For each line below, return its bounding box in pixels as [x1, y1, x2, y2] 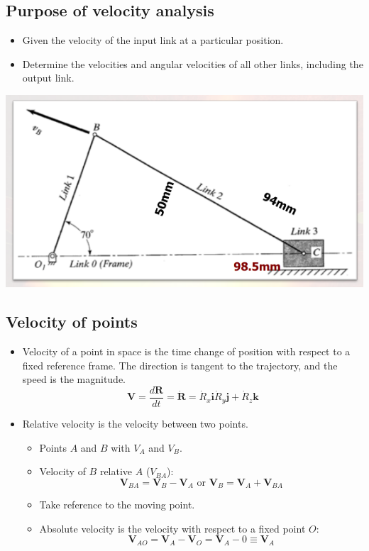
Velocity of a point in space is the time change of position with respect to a [22, 344, 351, 359]
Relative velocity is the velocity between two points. [22, 416, 248, 430]
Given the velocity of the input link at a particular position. [22, 33, 284, 48]
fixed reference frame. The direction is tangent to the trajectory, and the [22, 357, 338, 372]
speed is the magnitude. [22, 372, 126, 386]
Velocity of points [6, 311, 138, 333]
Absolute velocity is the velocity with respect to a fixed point [39, 521, 306, 535]
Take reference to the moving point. [39, 497, 195, 512]
